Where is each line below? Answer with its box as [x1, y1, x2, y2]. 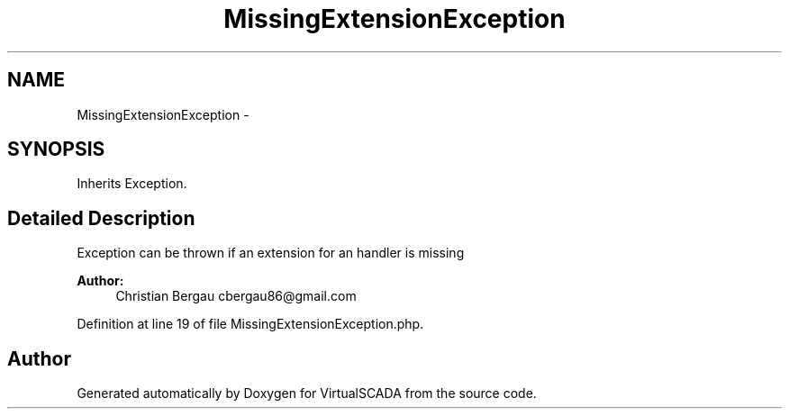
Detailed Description [7, 206, 195, 230]
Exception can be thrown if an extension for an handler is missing [77, 245, 465, 261]
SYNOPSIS [7, 138, 105, 161]
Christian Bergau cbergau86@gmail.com [115, 288, 357, 304]
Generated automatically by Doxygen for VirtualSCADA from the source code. [77, 385, 537, 402]
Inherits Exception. [77, 176, 187, 192]
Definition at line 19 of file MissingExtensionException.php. [77, 316, 424, 332]
